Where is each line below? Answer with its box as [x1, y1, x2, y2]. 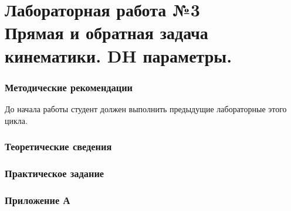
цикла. [5, 114, 28, 126]
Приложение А [5, 192, 70, 207]
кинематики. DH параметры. [5, 43, 232, 67]
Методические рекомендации [5, 79, 133, 94]
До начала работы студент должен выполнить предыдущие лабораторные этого [5, 102, 287, 115]
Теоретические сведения [5, 139, 112, 154]
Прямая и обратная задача [5, 20, 208, 44]
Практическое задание [5, 165, 104, 180]
